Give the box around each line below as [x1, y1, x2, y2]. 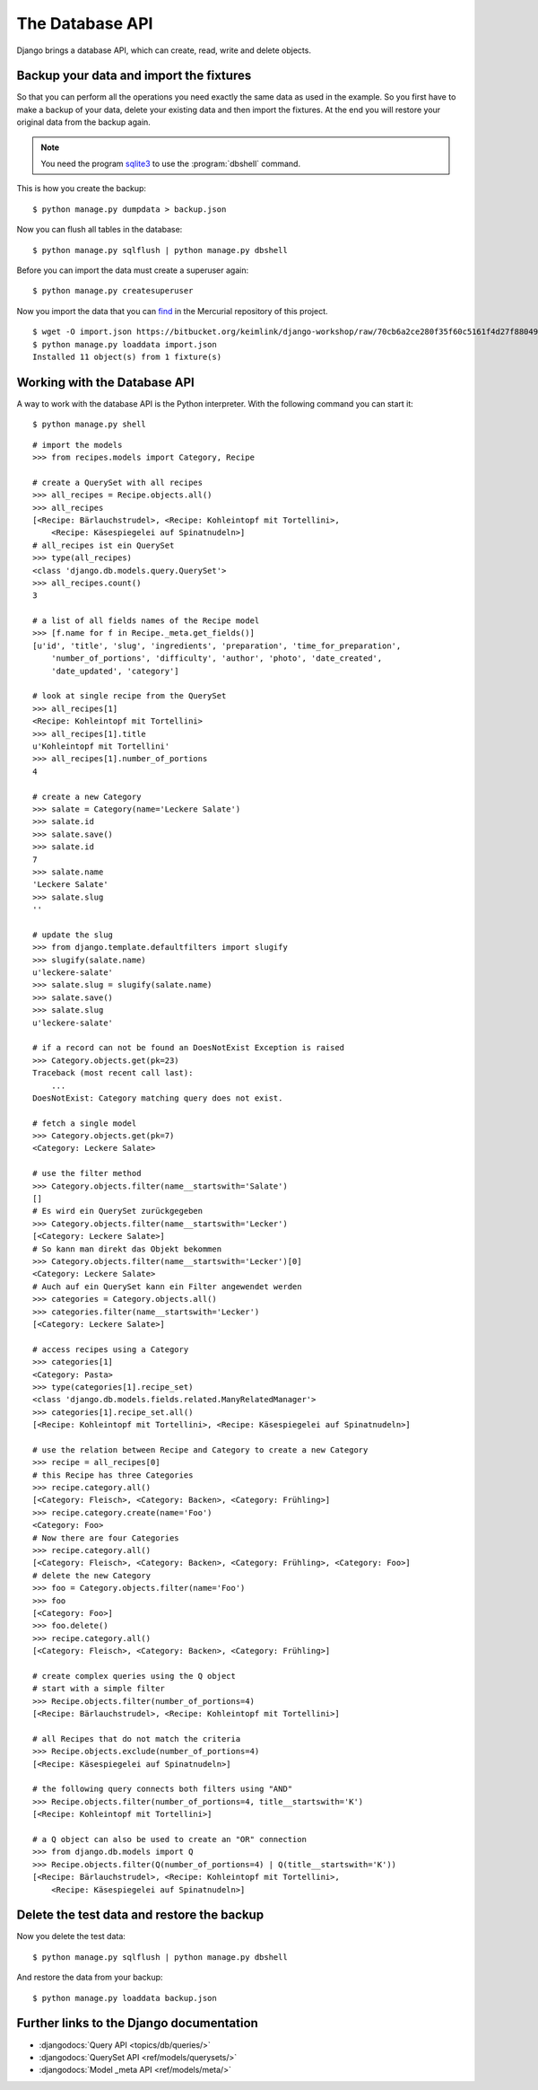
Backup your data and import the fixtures [16, 68, 252, 83]
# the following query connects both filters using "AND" [32, 1784, 293, 1795]
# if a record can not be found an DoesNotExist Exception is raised [32, 1042, 345, 1053]
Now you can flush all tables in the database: [16, 224, 183, 235]
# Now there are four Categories [32, 1532, 179, 1543]
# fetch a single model [32, 1118, 137, 1128]
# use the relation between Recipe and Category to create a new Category [32, 1445, 369, 1454]
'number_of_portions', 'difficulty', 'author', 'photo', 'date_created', [50, 654, 383, 663]
